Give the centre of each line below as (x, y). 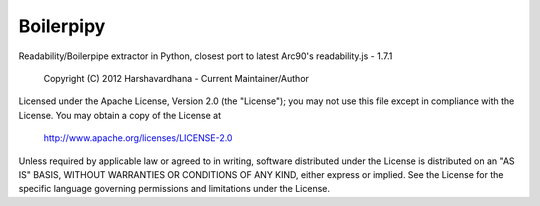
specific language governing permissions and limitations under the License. (174, 189)
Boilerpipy (62, 26)
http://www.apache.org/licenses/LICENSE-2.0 (138, 138)
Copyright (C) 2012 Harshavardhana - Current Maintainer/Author (176, 78)
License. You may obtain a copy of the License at (120, 115)
